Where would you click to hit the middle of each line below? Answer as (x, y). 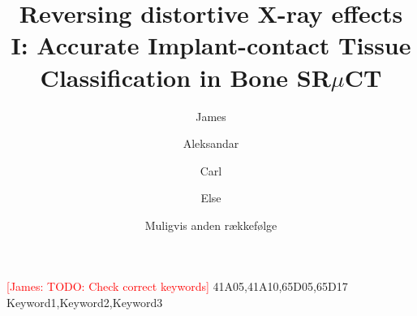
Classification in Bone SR (185, 77)
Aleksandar (211, 143)
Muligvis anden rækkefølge (211, 225)
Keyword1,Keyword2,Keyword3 (85, 303)
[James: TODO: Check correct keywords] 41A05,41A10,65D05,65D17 (177, 286)
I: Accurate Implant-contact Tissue (211, 45)
